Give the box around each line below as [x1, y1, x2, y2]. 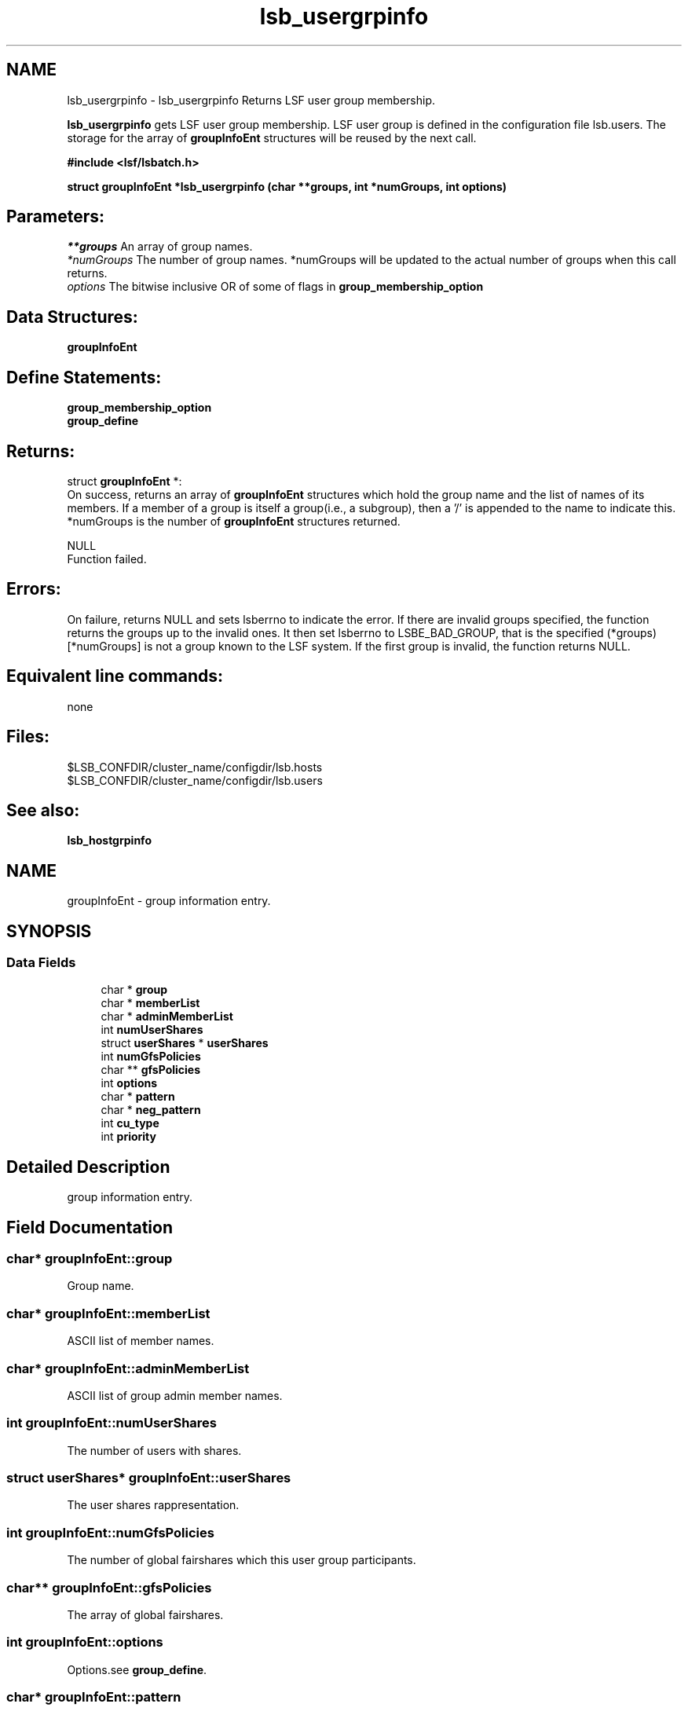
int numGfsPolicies [101, 1050, 201, 1064]
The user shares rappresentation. [67, 1498, 240, 1512]
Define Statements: [6, 367, 162, 387]
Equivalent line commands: [6, 666, 224, 687]
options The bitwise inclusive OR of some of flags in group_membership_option [67, 280, 484, 294]
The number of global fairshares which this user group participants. [67, 1553, 416, 1567]
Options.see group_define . [67, 1662, 207, 1676]
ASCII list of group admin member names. [67, 1388, 283, 1402]
